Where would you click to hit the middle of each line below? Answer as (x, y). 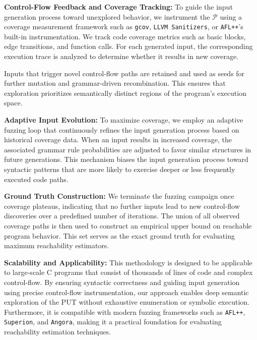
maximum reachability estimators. (57, 245)
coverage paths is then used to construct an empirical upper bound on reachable (128, 225)
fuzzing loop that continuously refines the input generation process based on (122, 129)
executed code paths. (36, 179)
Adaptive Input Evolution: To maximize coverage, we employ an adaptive (124, 120)
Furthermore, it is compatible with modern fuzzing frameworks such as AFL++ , (125, 311)
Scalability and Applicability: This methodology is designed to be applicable (128, 262)
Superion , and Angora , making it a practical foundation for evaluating (113, 322)
